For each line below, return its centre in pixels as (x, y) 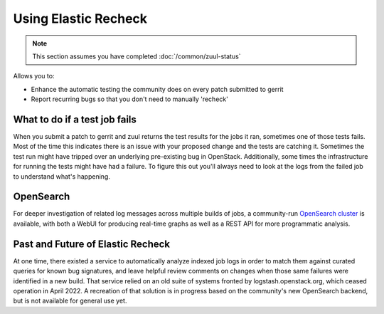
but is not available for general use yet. (70, 301)
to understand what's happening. (62, 176)
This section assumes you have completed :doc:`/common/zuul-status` (137, 56)
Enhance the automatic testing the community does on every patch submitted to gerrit (157, 89)
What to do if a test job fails (75, 119)
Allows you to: (34, 76)
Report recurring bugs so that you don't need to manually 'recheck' (130, 99)
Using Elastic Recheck (80, 19)
